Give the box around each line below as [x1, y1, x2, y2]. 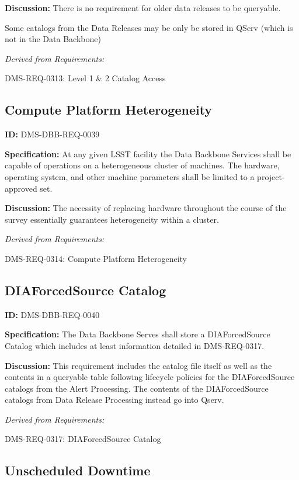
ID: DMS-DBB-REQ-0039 [5, 128, 100, 140]
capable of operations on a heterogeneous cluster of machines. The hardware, [5, 159, 280, 171]
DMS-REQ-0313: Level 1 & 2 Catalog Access [5, 72, 166, 84]
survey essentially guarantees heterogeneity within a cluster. [5, 213, 219, 225]
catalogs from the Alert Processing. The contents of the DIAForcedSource [5, 382, 269, 394]
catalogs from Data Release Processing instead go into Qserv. [5, 393, 224, 406]
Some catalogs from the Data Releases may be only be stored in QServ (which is [5, 21, 293, 33]
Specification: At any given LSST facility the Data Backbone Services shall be [5, 147, 291, 160]
